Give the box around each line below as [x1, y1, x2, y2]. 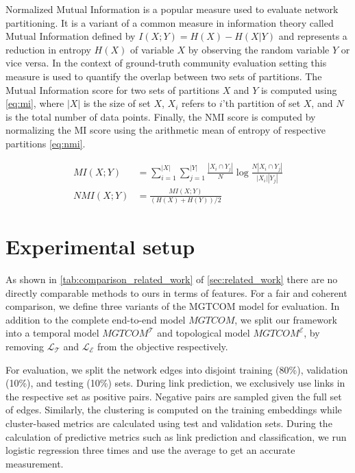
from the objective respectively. [97, 339, 228, 353]
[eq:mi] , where [5, 96, 64, 110]
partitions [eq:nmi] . [5, 136, 86, 150]
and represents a [278, 29, 347, 43]
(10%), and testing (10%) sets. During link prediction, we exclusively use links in [5, 376, 345, 390]
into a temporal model [5, 326, 99, 340]
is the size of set [83, 96, 151, 110]
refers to [181, 96, 217, 110]
